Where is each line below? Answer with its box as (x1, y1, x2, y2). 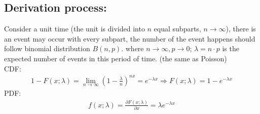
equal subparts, (154, 23, 201, 34)
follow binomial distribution (4, 43, 90, 54)
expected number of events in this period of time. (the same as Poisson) (4, 53, 227, 63)
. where (121, 43, 144, 54)
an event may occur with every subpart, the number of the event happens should (4, 33, 255, 44)
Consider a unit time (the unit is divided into (4, 23, 145, 34)
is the (222, 43, 239, 54)
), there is (226, 23, 256, 34)
